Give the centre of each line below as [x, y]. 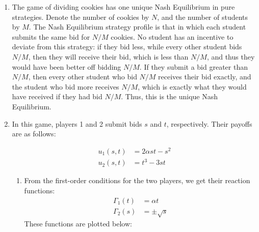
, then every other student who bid [83, 77]
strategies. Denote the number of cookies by [81, 17]
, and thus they [231, 56]
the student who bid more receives [66, 86]
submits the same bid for [51, 36]
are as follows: [34, 134]
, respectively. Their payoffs [209, 123]
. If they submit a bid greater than [193, 66]
